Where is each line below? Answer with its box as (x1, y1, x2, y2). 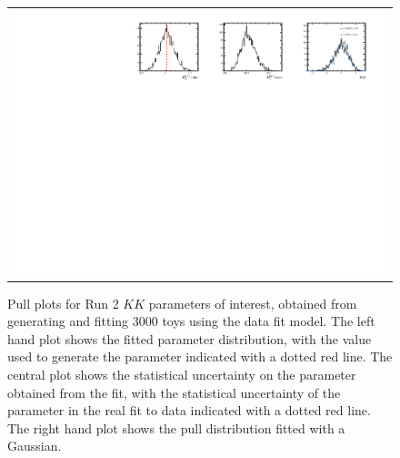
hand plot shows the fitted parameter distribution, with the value (7, 329, 372, 348)
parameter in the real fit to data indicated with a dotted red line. (7, 401, 371, 420)
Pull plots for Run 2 (7, 293, 119, 312)
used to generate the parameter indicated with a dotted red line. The (7, 347, 393, 366)
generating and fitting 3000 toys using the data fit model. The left (7, 311, 375, 331)
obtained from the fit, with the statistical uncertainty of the (7, 382, 341, 402)
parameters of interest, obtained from (148, 293, 357, 312)
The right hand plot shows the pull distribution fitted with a (7, 418, 345, 437)
